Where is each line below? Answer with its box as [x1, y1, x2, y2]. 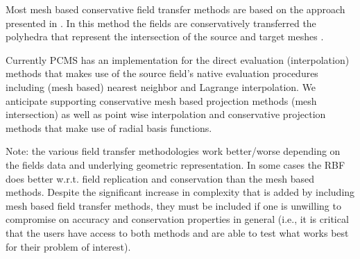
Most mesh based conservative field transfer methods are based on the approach [6, 2, 345, 16]
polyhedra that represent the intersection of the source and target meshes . [6, 29, 324, 44]
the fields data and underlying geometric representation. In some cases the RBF [6, 157, 345, 172]
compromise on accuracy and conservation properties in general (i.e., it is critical [6, 212, 349, 226]
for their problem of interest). [6, 239, 131, 253]
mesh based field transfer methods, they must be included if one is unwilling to [6, 198, 341, 212]
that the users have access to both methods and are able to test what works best [6, 225, 349, 240]
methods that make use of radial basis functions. [6, 120, 212, 135]
